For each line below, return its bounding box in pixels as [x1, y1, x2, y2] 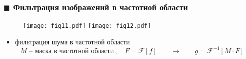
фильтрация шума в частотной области [15, 36, 130, 46]
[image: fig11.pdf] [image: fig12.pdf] [23, 22, 151, 30]
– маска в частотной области [29, 47, 114, 55]
